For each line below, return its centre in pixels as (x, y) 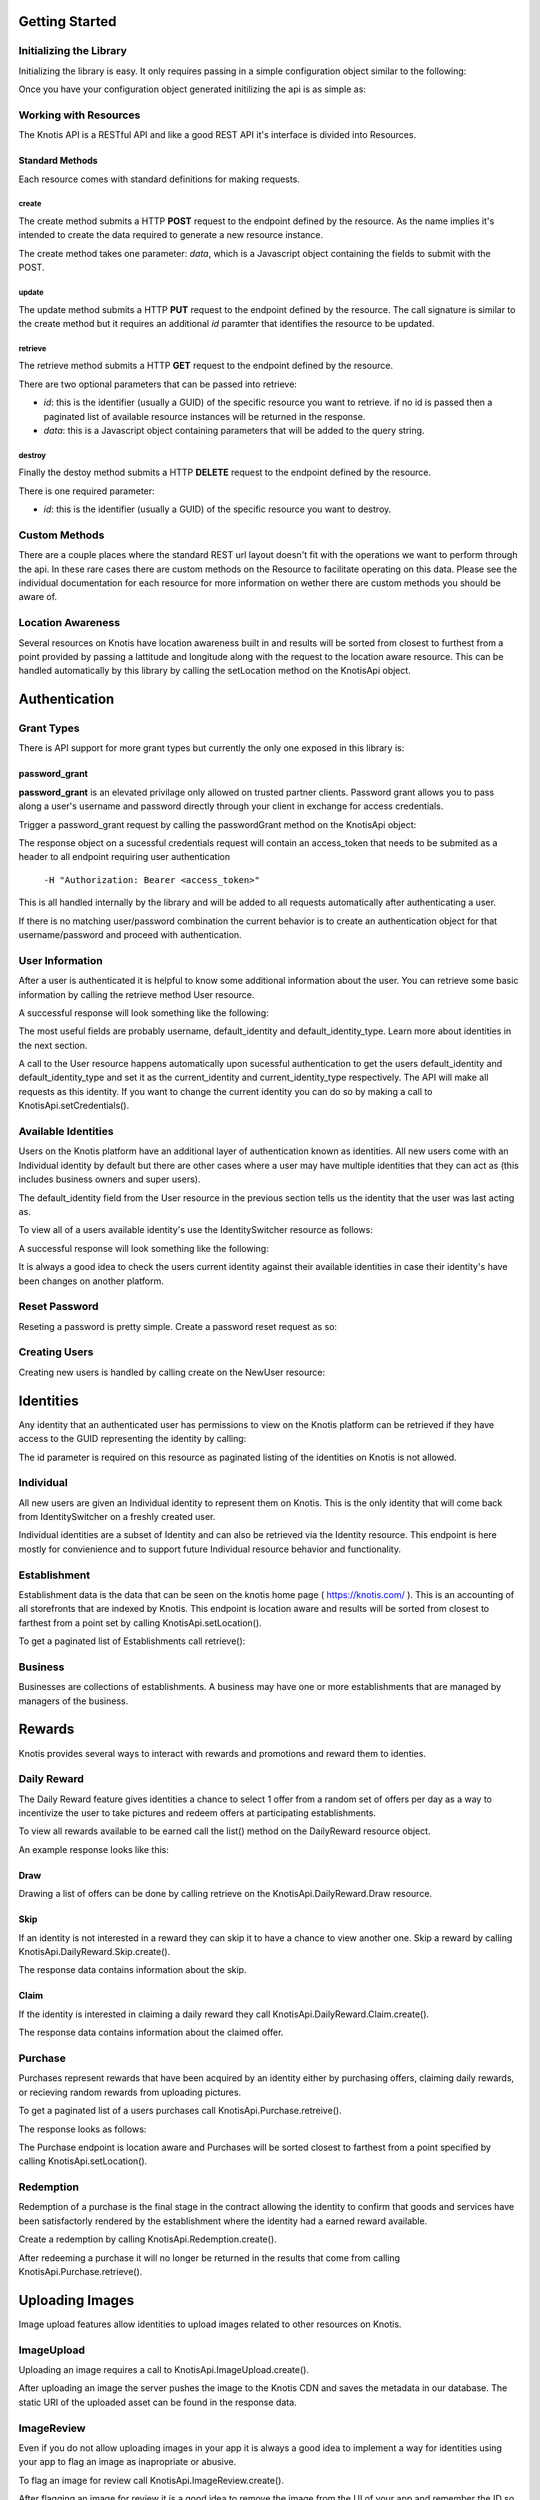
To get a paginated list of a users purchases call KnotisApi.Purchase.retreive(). (180, 2111)
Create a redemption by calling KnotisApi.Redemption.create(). (147, 2239)
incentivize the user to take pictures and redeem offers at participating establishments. (197, 1813)
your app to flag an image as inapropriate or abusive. (127, 2462)
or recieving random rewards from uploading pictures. (130, 2092)
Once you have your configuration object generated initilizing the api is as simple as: (192, 89)
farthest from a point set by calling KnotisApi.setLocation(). (140, 1622)
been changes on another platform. (91, 1281)
